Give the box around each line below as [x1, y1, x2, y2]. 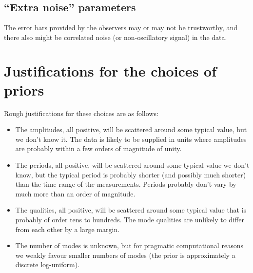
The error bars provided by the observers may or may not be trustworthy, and [4, 22, 238, 33]
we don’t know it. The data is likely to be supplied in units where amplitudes [15, 134, 247, 144]
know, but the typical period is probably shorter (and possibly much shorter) [15, 169, 246, 179]
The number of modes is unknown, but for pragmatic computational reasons [15, 240, 243, 251]
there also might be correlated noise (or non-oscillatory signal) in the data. [4, 32, 227, 42]
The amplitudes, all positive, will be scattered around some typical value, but [15, 124, 247, 135]
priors [4, 79, 44, 99]
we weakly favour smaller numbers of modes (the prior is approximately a [15, 250, 235, 260]
